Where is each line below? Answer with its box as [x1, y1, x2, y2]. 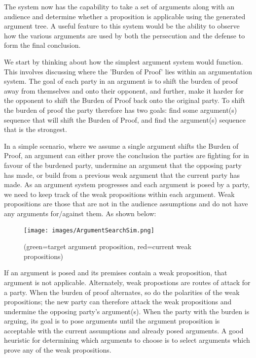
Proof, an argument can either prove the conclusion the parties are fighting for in [4, 150, 249, 161]
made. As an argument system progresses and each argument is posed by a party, [4, 179, 250, 190]
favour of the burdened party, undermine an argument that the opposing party [4, 160, 242, 170]
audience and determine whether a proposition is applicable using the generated [4, 11, 246, 21]
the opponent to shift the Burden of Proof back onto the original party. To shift [4, 95, 245, 105]
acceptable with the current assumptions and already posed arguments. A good [4, 325, 244, 335]
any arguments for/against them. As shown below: [4, 208, 156, 218]
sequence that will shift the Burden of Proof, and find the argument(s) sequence [4, 114, 246, 125]
